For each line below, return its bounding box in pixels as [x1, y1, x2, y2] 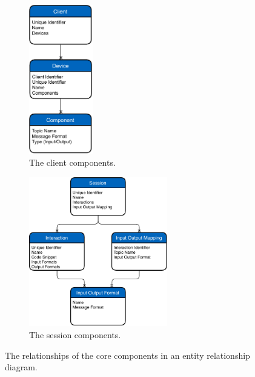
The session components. [29, 328, 121, 341]
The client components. [29, 156, 116, 169]
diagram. [5, 361, 38, 373]
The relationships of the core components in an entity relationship [5, 348, 250, 361]
